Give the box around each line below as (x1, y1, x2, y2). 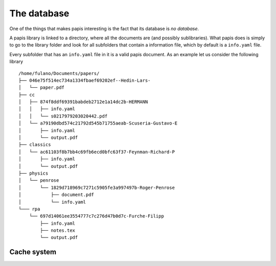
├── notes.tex (40, 228, 76, 233)
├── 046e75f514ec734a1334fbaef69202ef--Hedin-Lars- (18, 77, 151, 83)
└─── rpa (18, 206, 40, 212)
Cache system (9, 248, 56, 256)
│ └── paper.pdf (18, 85, 65, 90)
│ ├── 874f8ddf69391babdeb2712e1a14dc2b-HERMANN (18, 99, 148, 105)
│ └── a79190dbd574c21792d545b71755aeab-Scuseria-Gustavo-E (18, 120, 178, 126)
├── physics (18, 170, 49, 176)
